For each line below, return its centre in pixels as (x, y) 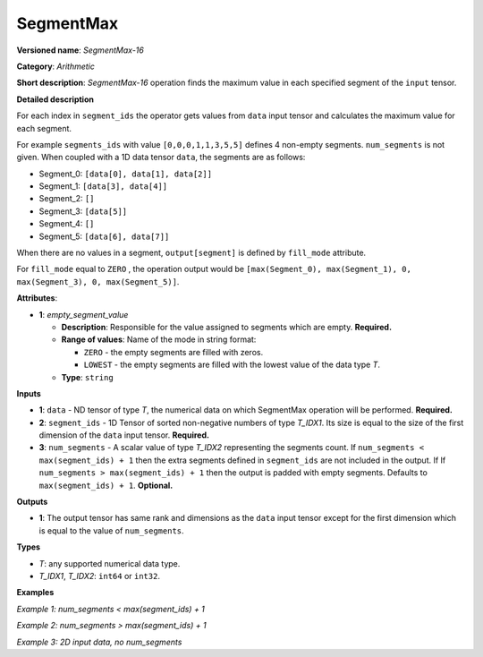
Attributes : (37, 298)
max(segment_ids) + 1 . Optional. (106, 485)
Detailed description (55, 99)
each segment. (44, 128)
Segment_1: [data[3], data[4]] (103, 186)
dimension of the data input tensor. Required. (124, 435)
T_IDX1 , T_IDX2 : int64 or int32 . (100, 576)
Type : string (87, 377)
